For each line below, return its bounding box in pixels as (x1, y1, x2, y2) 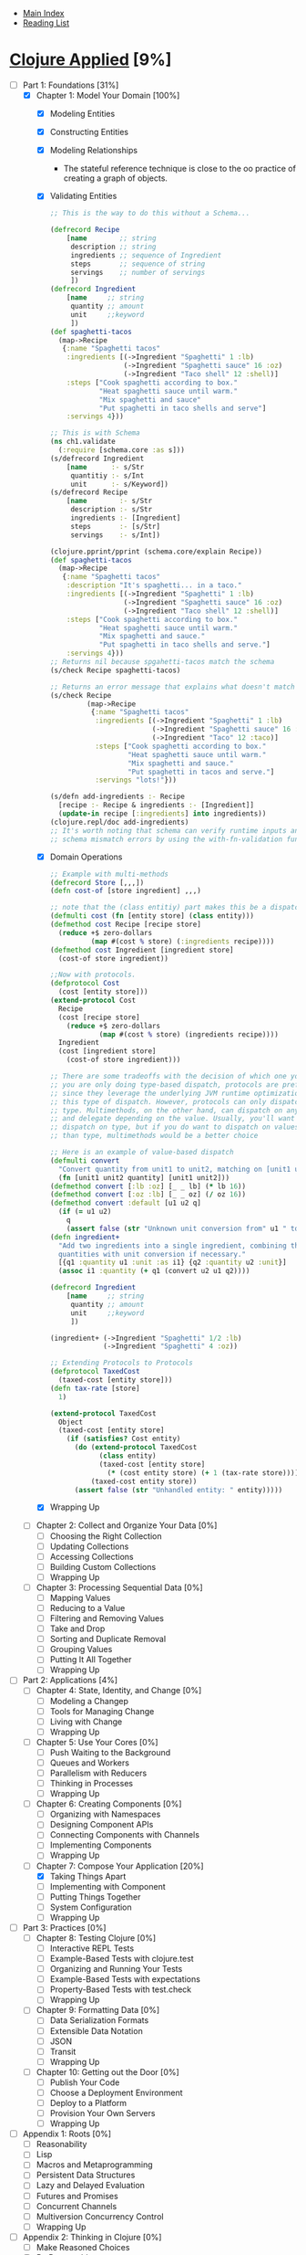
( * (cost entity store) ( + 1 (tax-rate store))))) (107, 1468, 303, 1478)
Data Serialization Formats (49, 2015, 149, 2026)
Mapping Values (49, 1592, 111, 1603)
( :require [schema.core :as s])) (57, 446, 185, 455)
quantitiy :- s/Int (70, 470, 145, 480)
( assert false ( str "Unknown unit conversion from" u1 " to (66, 1224, 300, 1233)
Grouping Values (49, 1644, 113, 1655)
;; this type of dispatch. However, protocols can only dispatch (49, 1097, 303, 1106)
